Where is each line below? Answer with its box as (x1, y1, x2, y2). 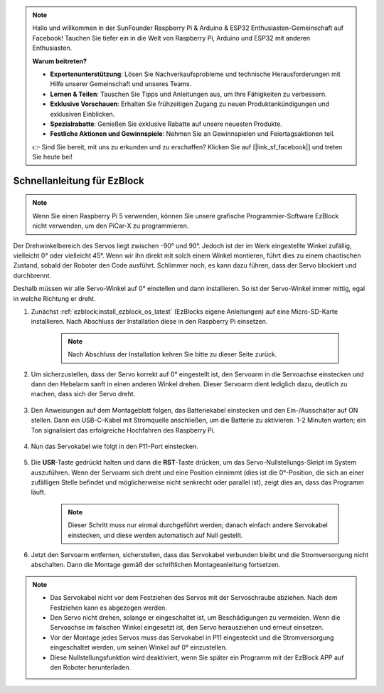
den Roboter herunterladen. (50, 662, 132, 672)
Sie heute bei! (32, 153, 73, 162)
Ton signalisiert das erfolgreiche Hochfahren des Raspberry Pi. (31, 425, 215, 434)
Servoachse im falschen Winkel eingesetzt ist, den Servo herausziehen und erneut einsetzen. (50, 623, 324, 632)
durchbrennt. (13, 271, 52, 280)
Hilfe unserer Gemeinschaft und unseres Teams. (50, 80, 192, 88)
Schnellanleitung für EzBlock (13, 174, 145, 186)
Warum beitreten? (32, 57, 87, 65)
